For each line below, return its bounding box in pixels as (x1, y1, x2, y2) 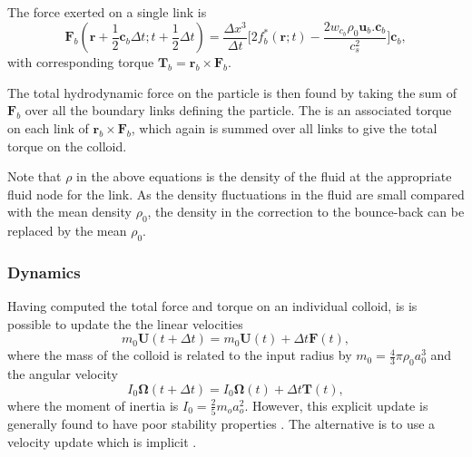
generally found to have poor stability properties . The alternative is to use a (7, 414, 436, 433)
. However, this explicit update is (244, 395, 428, 414)
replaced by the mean (7, 221, 127, 240)
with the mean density (7, 202, 132, 221)
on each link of (7, 118, 89, 137)
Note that (7, 167, 62, 186)
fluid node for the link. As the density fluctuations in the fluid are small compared (7, 184, 465, 203)
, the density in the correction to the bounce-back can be (147, 202, 465, 221)
